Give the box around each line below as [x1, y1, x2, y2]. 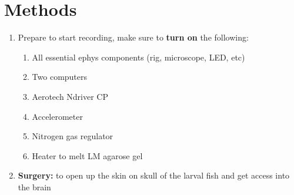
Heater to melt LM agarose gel [32, 149, 143, 162]
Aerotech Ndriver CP [32, 90, 109, 102]
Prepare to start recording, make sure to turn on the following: [18, 31, 249, 43]
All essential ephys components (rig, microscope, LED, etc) [32, 51, 245, 63]
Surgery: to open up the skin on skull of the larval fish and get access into [18, 169, 290, 181]
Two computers [32, 70, 88, 83]
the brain [18, 180, 51, 193]
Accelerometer [32, 110, 83, 122]
